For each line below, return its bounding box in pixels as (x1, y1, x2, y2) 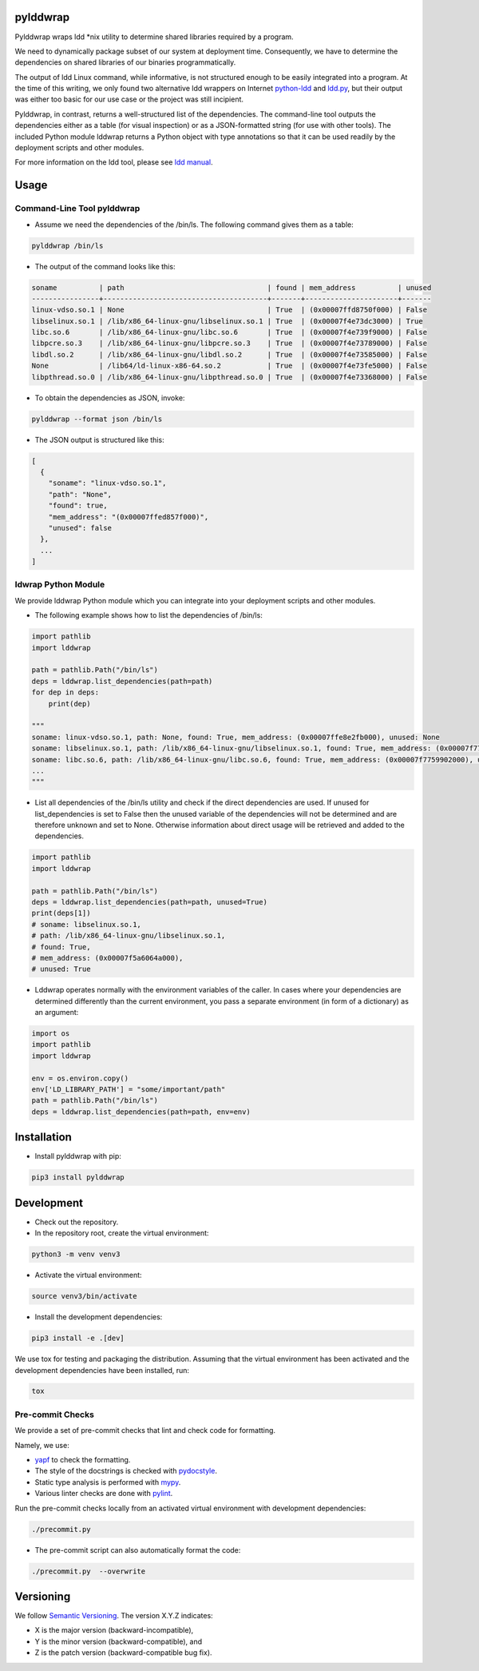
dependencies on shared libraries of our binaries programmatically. (14, 58, 236, 67)
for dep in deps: (31, 688, 100, 697)
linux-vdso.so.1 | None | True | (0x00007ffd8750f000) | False (31, 305, 427, 315)
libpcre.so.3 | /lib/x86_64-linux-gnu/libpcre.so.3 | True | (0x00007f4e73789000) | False (31, 339, 427, 348)
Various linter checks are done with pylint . (34, 1489, 173, 1498)
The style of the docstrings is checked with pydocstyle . (34, 1466, 217, 1476)
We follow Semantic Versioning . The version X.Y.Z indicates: (14, 1611, 213, 1621)
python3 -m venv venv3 (31, 1250, 121, 1259)
